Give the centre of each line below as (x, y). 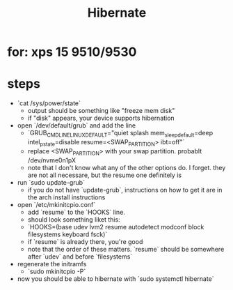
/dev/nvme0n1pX (52, 160)
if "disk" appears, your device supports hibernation (101, 118)
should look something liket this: (74, 219)
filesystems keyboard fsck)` (67, 234)
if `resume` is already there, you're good (85, 241)
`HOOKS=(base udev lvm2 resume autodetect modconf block (116, 227)
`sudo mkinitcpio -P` (57, 271)
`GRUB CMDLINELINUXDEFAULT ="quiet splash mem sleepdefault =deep (120, 134)
